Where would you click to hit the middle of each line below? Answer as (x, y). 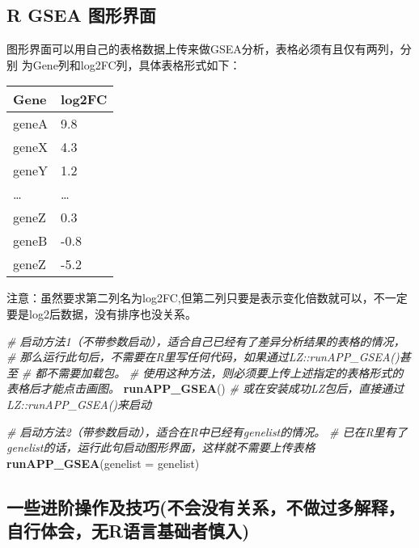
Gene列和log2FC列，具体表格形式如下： (137, 64)
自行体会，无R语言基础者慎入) (128, 531)
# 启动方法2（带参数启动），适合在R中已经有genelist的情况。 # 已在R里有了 (207, 431)
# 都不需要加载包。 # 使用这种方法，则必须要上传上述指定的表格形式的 (212, 372)
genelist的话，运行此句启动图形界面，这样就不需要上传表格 (161, 447)
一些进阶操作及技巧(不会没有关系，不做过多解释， (206, 506)
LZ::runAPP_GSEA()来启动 (79, 404)
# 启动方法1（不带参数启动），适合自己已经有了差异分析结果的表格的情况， (206, 341)
